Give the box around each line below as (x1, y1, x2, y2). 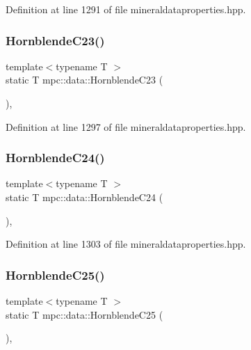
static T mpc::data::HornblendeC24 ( (6, 190, 163, 204)
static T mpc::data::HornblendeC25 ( (6, 307, 163, 321)
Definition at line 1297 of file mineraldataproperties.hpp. (6, 119, 246, 134)
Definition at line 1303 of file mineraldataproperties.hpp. (6, 237, 246, 251)
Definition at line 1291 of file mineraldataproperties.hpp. (6, 2, 246, 16)
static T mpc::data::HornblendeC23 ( (6, 72, 163, 87)
